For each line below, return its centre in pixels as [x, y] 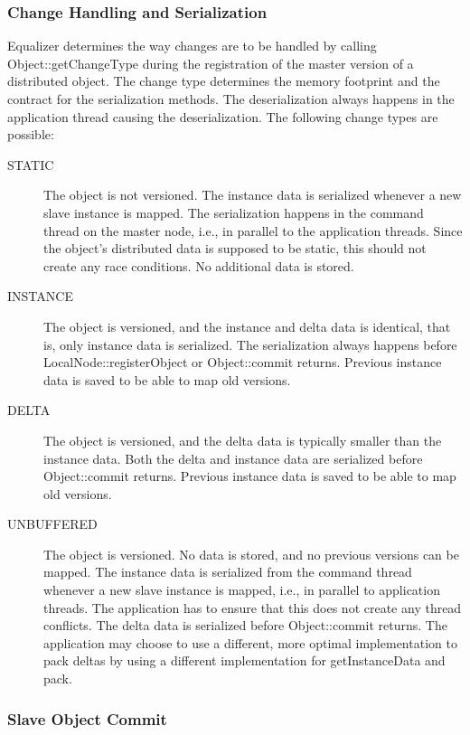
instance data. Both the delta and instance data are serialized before [233, 458]
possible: [31, 134]
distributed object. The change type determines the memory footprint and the [224, 81]
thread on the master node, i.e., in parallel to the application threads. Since [253, 230]
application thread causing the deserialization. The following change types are [223, 116]
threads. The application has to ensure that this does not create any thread [253, 607]
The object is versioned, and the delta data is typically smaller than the [243, 440]
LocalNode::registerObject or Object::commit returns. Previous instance [243, 362]
